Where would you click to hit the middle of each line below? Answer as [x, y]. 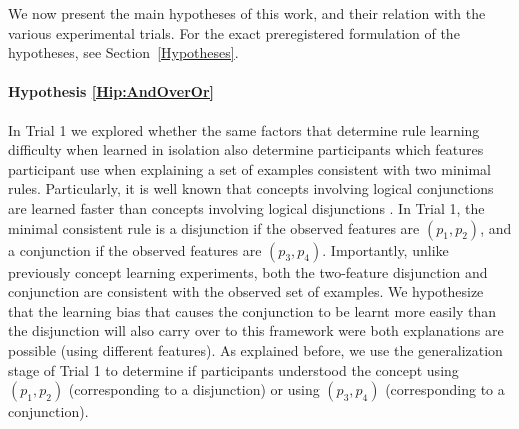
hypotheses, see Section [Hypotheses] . [123, 52]
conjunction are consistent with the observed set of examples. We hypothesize [246, 291]
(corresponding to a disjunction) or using [194, 389]
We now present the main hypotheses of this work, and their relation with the [247, 13]
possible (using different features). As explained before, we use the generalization [255, 349]
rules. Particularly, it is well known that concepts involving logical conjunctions [251, 188]
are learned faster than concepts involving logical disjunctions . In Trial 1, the [246, 207]
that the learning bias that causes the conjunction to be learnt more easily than [252, 310]
